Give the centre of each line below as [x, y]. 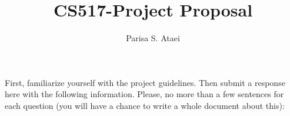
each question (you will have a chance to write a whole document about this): [145, 105]
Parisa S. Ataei [153, 38]
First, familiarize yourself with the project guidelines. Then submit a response [145, 82]
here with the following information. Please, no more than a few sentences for [144, 94]
